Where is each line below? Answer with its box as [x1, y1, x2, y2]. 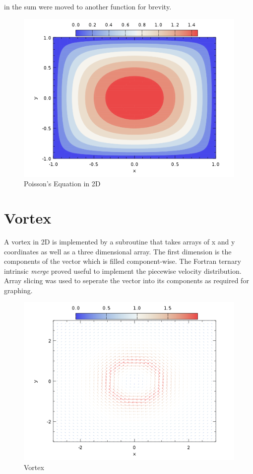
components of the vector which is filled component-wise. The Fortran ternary [4, 256, 241, 266]
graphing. [4, 285, 33, 295]
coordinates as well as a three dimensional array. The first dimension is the [4, 246, 232, 256]
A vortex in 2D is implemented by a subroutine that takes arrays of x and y [4, 236, 235, 246]
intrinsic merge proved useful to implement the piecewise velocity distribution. [4, 265, 242, 276]
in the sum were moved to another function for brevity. [4, 1, 172, 11]
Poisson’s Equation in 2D [24, 178, 101, 189]
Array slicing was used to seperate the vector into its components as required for [4, 275, 249, 286]
